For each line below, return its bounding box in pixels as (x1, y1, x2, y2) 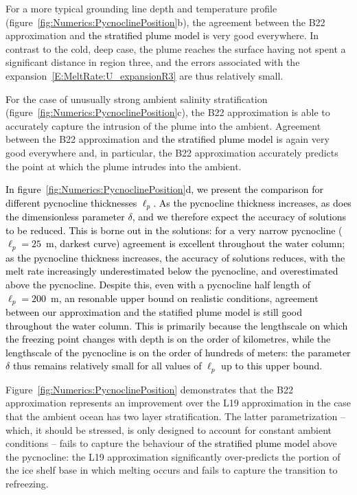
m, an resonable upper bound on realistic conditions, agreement (50, 290, 319, 305)
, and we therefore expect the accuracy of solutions (132, 209, 346, 224)
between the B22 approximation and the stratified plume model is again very (5, 132, 330, 146)
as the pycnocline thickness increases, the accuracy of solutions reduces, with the (5, 250, 345, 264)
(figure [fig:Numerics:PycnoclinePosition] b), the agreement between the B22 (5, 14, 325, 29)
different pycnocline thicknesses (5, 195, 137, 209)
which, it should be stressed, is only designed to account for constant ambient (5, 422, 332, 437)
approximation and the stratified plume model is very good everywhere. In (5, 28, 319, 43)
